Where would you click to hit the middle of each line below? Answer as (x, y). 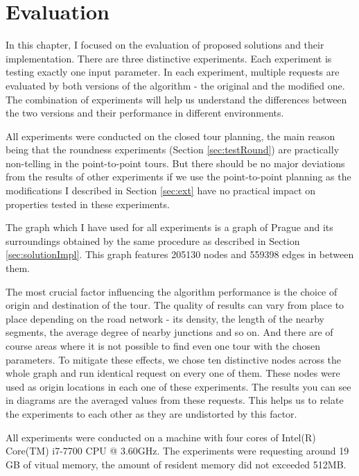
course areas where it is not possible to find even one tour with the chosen (163, 346)
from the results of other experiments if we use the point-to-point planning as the (178, 177)
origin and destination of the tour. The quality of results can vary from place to (175, 305)
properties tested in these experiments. (88, 204)
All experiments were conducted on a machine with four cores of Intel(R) (161, 437)
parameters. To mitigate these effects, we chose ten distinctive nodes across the (174, 359)
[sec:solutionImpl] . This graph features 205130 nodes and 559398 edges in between (180, 254)
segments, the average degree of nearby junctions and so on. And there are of (169, 332)
